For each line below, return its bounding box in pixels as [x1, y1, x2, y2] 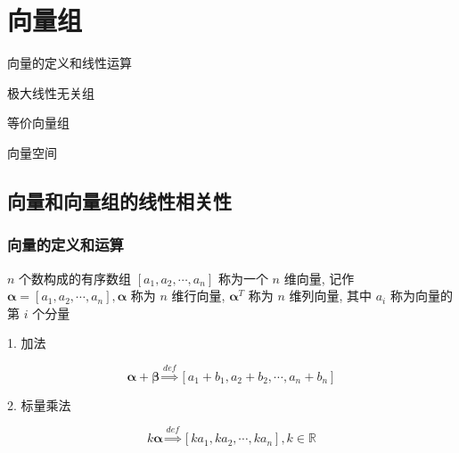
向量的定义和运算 [7, 234, 124, 256]
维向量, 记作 [283, 268, 355, 287]
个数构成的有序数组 [19, 268, 132, 287]
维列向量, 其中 [289, 286, 373, 305]
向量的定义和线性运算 [7, 54, 132, 72]
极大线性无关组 [7, 83, 94, 102]
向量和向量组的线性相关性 [7, 186, 232, 214]
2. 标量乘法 [7, 395, 71, 414]
